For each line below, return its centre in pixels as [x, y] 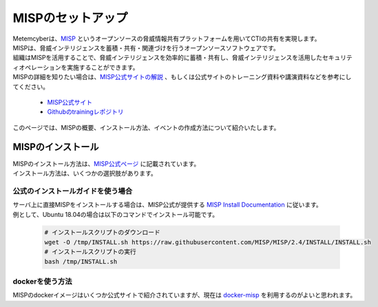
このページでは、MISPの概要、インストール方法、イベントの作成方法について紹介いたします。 [146, 127]
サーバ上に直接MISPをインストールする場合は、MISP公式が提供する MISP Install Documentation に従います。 [168, 205]
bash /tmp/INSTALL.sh [81, 261]
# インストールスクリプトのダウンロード [103, 233]
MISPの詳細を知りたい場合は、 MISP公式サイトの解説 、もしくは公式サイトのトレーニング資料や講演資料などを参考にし [182, 77]
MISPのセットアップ [70, 18]
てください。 [31, 87]
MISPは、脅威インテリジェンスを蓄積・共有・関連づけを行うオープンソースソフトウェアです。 [146, 47]
